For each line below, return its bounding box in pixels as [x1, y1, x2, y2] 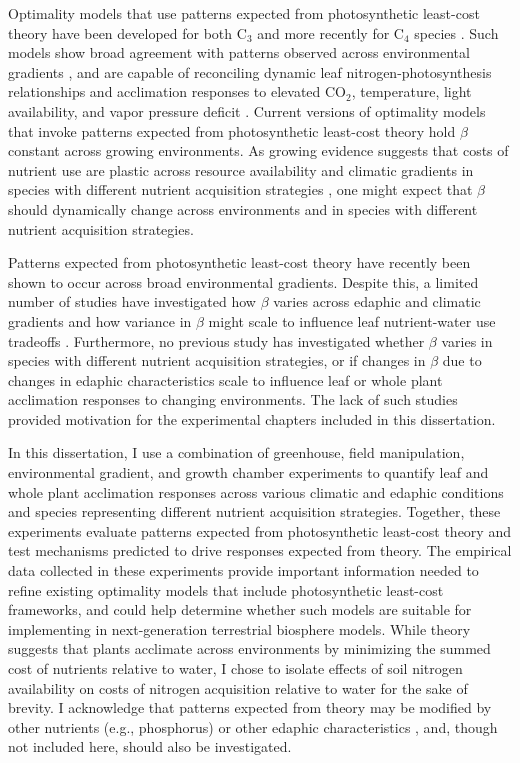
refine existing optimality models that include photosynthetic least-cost [8, 579, 444, 600]
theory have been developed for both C [8, 22, 247, 43]
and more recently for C [257, 22, 404, 43]
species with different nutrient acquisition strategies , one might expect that [8, 179, 473, 200]
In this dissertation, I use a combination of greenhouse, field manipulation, [8, 442, 465, 463]
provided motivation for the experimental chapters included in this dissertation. [8, 408, 496, 429]
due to [442, 350, 482, 371]
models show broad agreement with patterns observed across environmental [8, 42, 470, 63]
